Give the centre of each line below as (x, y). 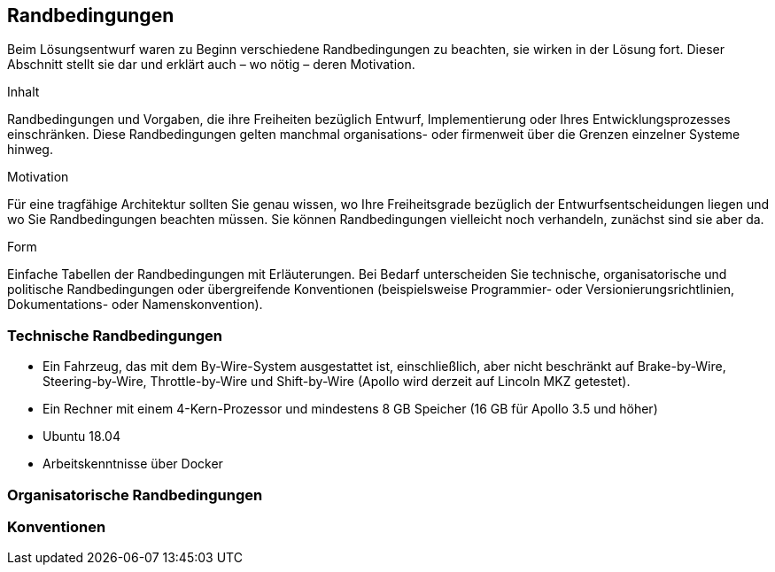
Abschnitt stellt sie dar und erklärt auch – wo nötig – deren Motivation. (211, 65)
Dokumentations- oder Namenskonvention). (135, 305)
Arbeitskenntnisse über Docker (133, 464)
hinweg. (30, 150)
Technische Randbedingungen (115, 335)
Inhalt (23, 92)
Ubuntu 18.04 (81, 437)
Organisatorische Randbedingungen (135, 495)
